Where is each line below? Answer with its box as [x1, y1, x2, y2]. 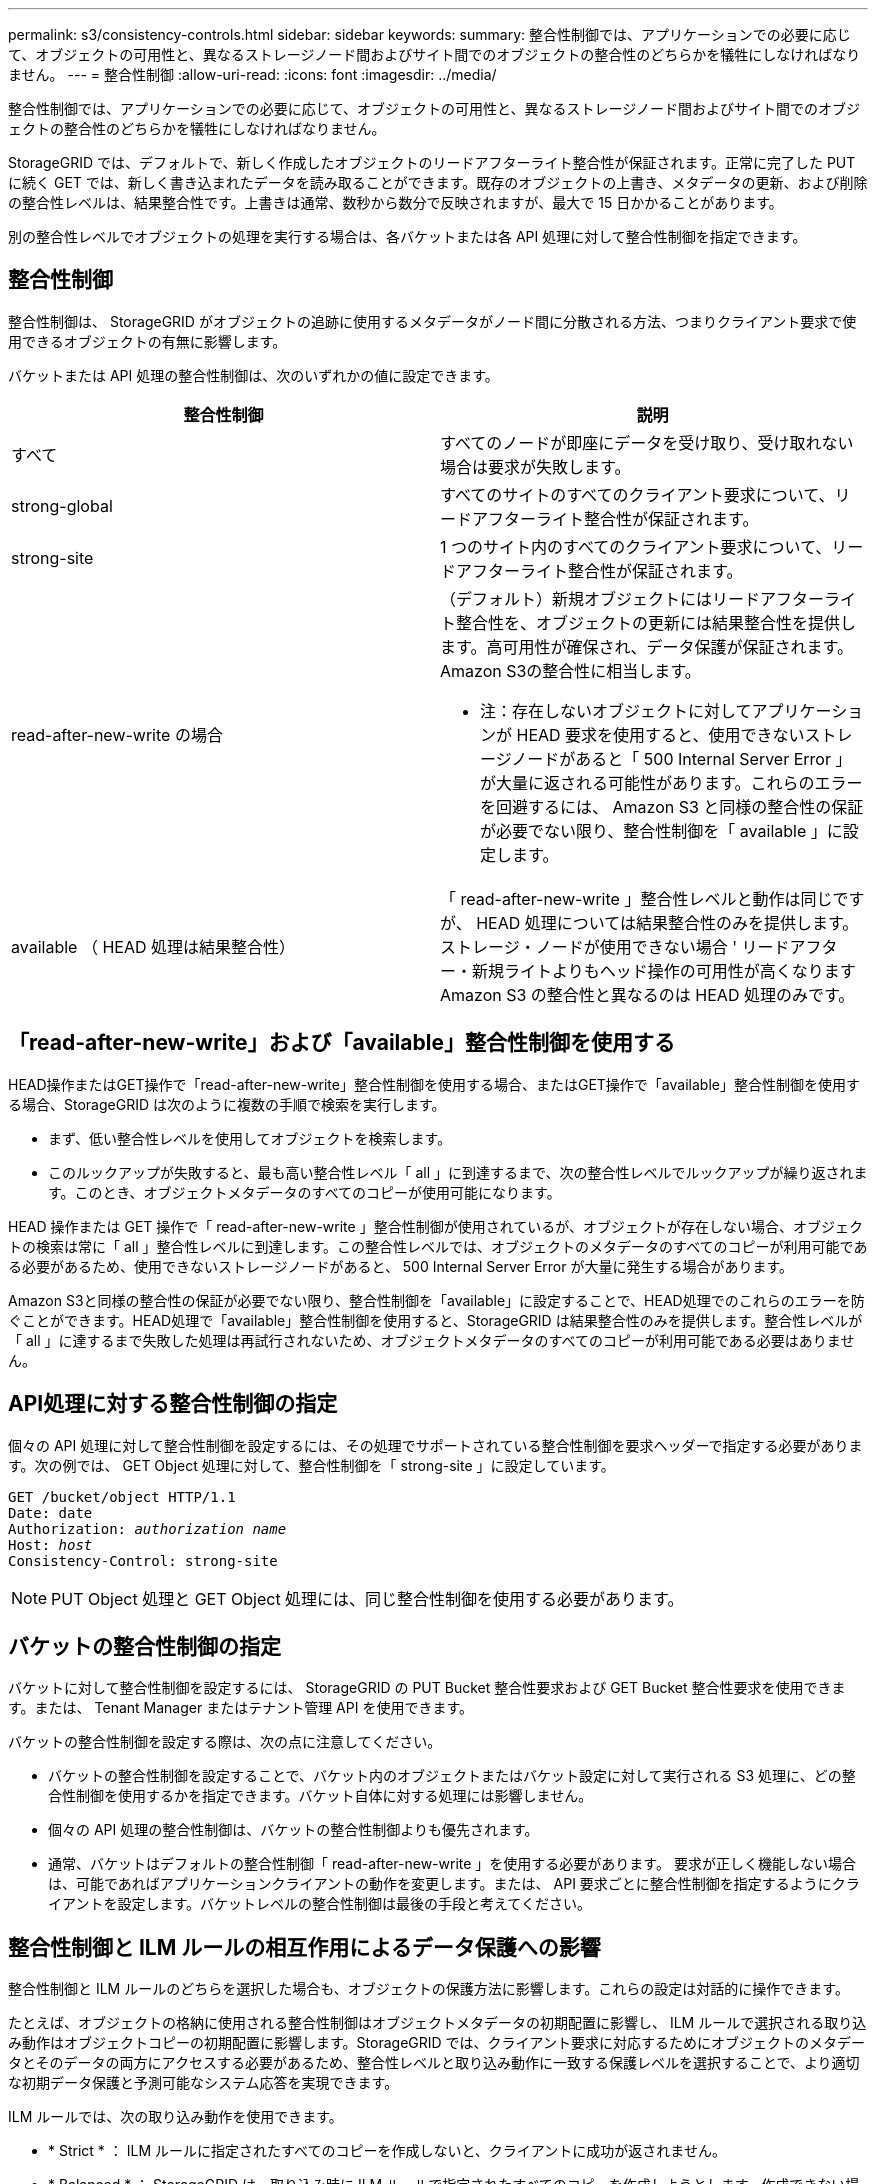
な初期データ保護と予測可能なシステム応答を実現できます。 [8, 2074, 399, 2092]
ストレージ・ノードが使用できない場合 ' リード [440, 936, 790, 957]
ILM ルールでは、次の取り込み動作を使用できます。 [8, 2108, 343, 2126]
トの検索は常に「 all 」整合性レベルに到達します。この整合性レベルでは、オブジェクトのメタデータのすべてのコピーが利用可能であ [8, 1237, 868, 1255]
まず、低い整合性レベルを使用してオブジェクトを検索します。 [48, 1129, 452, 1147]
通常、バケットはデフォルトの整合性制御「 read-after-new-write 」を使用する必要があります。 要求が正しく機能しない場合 [48, 1855, 856, 1873]
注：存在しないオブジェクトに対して [480, 700, 752, 721]
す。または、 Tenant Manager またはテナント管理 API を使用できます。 [8, 1699, 473, 1717]
